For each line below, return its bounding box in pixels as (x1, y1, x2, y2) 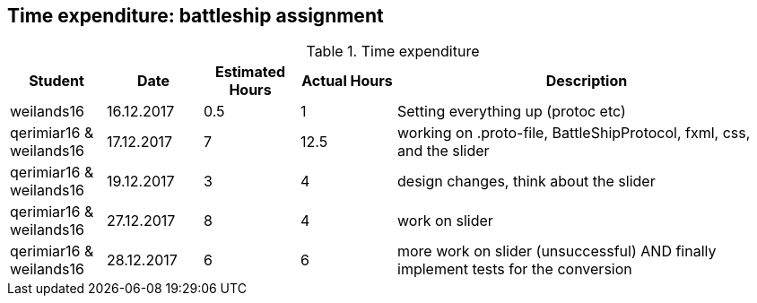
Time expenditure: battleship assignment (7, 4, 384, 27)
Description (545, 72, 628, 91)
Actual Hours (301, 72, 393, 91)
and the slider (397, 142, 490, 160)
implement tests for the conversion (397, 260, 632, 279)
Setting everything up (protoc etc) (397, 102, 626, 121)
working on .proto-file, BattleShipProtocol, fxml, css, (397, 124, 751, 143)
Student (29, 72, 84, 91)
